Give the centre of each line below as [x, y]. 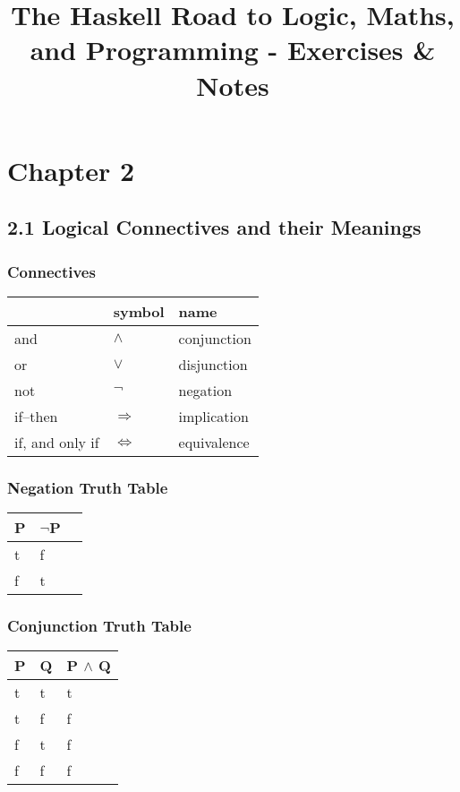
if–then [36, 416]
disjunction [213, 364]
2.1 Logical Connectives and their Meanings [214, 227]
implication [213, 416]
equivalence [214, 442]
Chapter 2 [71, 170]
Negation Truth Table [88, 487]
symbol [139, 311]
